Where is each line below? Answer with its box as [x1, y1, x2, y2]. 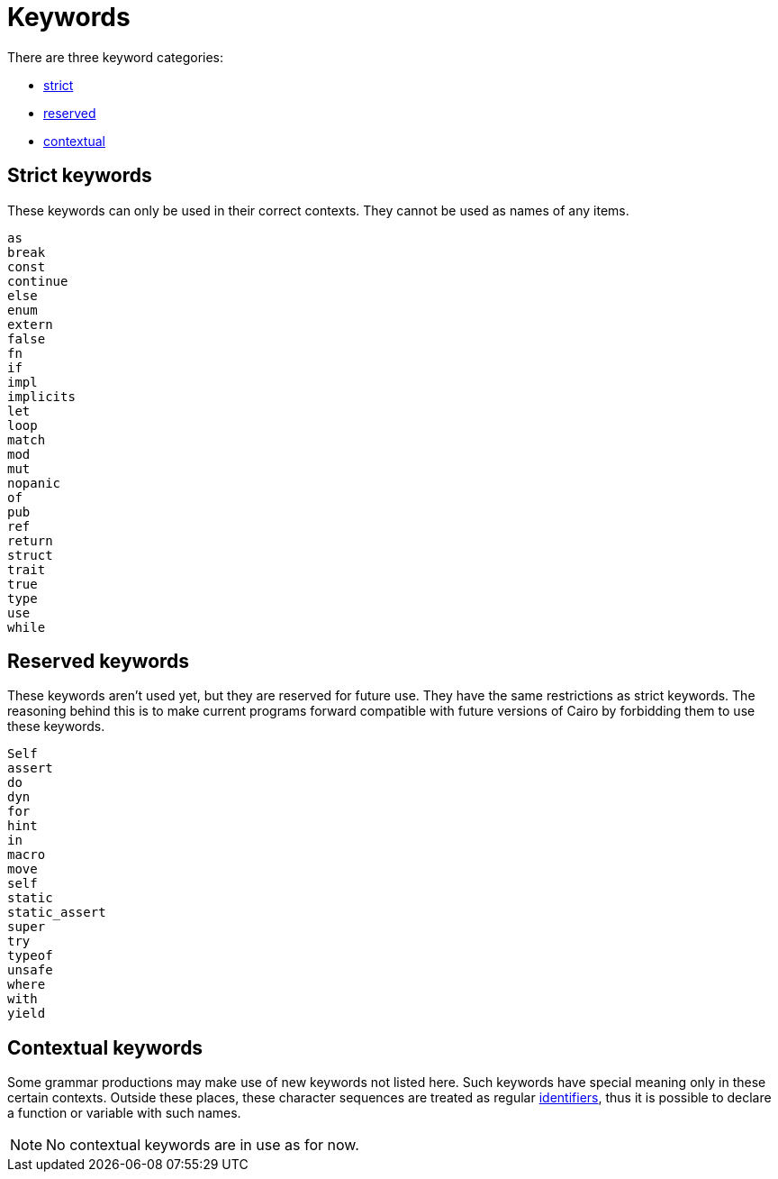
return [7, 533, 53, 548]
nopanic [7, 475, 61, 490]
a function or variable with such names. [7, 1105, 241, 1121]
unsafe [7, 963, 53, 978]
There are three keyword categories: [7, 49, 224, 65]
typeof [7, 948, 53, 964]
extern [7, 316, 53, 332]
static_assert [7, 905, 106, 920]
